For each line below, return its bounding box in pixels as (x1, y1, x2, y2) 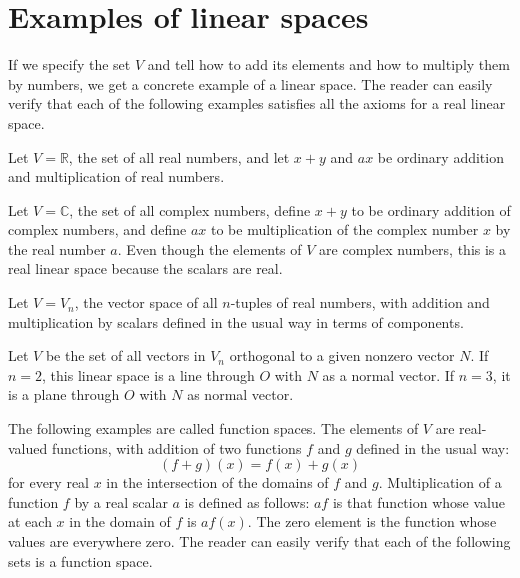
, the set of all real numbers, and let (68, 146, 290, 167)
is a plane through (8, 384, 120, 405)
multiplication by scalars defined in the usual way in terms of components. (8, 311, 464, 332)
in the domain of (69, 511, 171, 532)
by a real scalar (74, 491, 168, 512)
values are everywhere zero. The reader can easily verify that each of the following (8, 531, 511, 551)
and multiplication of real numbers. (8, 166, 225, 187)
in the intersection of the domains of (106, 472, 329, 493)
